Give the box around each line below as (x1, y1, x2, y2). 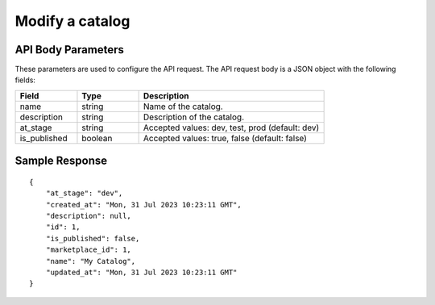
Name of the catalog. (143, 101, 223, 112)
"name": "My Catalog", (45, 257, 136, 265)
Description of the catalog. (143, 111, 245, 123)
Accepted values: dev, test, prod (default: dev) (143, 122, 320, 133)
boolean (81, 132, 113, 144)
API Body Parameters (14, 43, 124, 56)
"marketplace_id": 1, (45, 245, 132, 254)
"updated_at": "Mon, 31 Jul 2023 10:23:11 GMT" (45, 267, 238, 277)
